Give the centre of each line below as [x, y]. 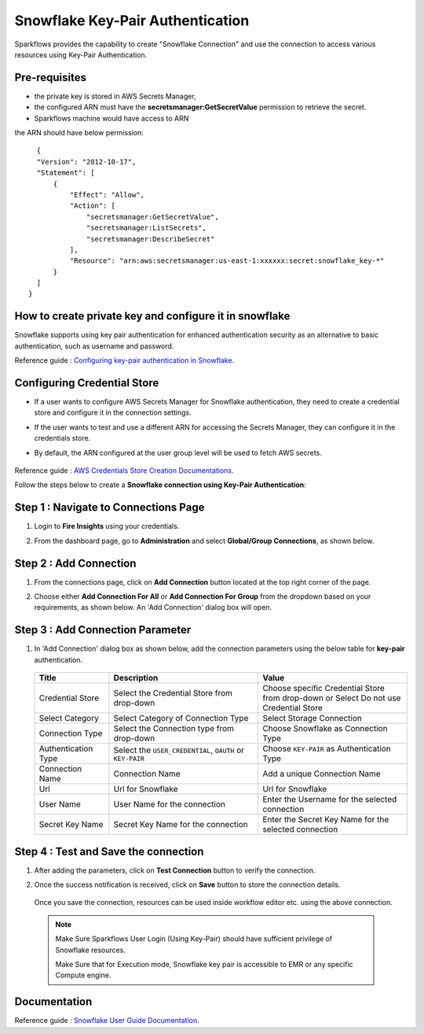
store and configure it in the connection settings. [113, 412]
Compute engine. [83, 975]
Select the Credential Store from [173, 693]
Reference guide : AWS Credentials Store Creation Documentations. [124, 471]
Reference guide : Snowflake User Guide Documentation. [107, 1021]
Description [136, 678]
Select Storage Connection [313, 718]
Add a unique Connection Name [322, 774]
